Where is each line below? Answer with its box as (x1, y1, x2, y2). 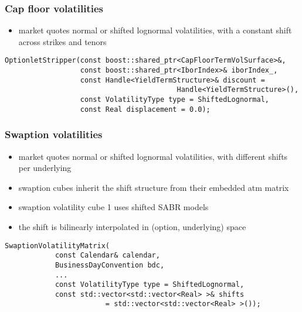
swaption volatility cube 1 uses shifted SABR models (18, 201, 209, 213)
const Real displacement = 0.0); (80, 105, 211, 114)
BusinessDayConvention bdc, (55, 260, 165, 269)
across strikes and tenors (18, 35, 107, 47)
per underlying (18, 162, 72, 174)
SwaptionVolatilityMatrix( (5, 241, 110, 250)
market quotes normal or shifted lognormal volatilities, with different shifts (18, 150, 288, 162)
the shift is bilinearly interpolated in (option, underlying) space (18, 220, 246, 232)
